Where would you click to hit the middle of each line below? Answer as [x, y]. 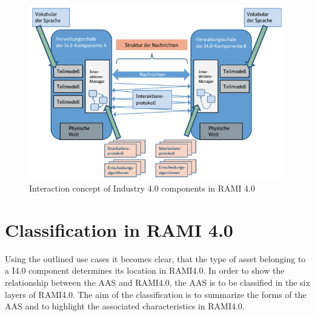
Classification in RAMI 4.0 [119, 229]
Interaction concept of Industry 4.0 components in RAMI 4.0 [142, 188]
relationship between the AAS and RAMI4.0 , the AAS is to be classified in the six [157, 282]
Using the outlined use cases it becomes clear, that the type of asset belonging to [155, 258]
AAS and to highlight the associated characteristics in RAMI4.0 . [125, 306]
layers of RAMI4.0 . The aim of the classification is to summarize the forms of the [156, 294]
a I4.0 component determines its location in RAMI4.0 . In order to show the [145, 270]
